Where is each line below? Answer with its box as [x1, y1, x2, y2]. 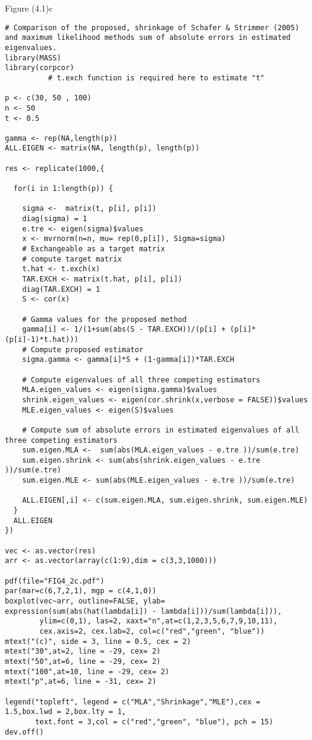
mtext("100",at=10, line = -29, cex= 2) [5, 667, 170, 676]
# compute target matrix [22, 254, 122, 263]
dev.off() [5, 727, 44, 736]
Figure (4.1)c [5, 2, 53, 14]
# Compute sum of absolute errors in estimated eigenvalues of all [22, 425, 299, 434]
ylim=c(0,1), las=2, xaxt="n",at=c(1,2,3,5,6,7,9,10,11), [39, 617, 278, 626]
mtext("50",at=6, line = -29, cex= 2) [5, 657, 161, 666]
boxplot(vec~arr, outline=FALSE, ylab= [5, 597, 165, 605]
